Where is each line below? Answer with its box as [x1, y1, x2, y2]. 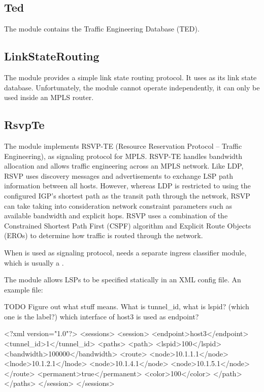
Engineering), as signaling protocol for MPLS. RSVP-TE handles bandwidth [4, 150, 243, 161]
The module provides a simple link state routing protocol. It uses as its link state [4, 72, 257, 82]
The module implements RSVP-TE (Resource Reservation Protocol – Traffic [4, 140, 242, 151]
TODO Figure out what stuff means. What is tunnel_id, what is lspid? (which [4, 301, 249, 312]
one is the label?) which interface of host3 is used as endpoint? [4, 311, 199, 321]
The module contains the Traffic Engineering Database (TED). [4, 23, 200, 34]
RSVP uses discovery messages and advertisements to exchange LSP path [4, 170, 233, 181]
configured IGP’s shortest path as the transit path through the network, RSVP [4, 190, 250, 201]
